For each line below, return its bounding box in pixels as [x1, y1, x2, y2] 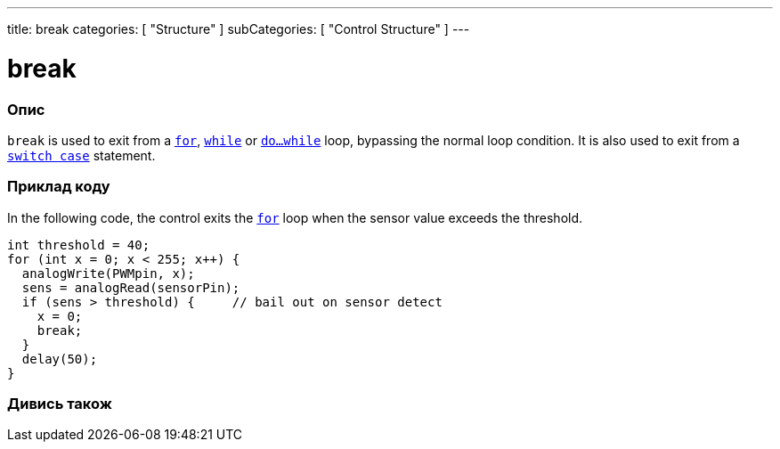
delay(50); [21, 351, 98, 366]
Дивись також [7, 395, 112, 412]
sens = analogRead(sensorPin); [21, 280, 240, 295]
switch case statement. [7, 147, 156, 163]
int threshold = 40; [7, 237, 150, 252]
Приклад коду [7, 177, 110, 196]
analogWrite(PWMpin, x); [21, 265, 195, 281]
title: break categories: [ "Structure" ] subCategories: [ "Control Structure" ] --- [7, 21, 470, 37]
